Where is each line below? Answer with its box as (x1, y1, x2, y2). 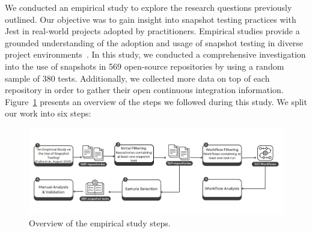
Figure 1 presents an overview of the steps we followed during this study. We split (5, 95, 307, 107)
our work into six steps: (5, 107, 91, 120)
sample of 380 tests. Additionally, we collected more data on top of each (5, 71, 270, 84)
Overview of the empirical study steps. (29, 216, 171, 229)
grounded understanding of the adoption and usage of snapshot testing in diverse (5, 36, 304, 49)
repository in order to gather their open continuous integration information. (5, 83, 284, 96)
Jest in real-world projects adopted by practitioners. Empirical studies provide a (5, 25, 300, 37)
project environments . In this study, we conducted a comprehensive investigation (5, 48, 306, 61)
